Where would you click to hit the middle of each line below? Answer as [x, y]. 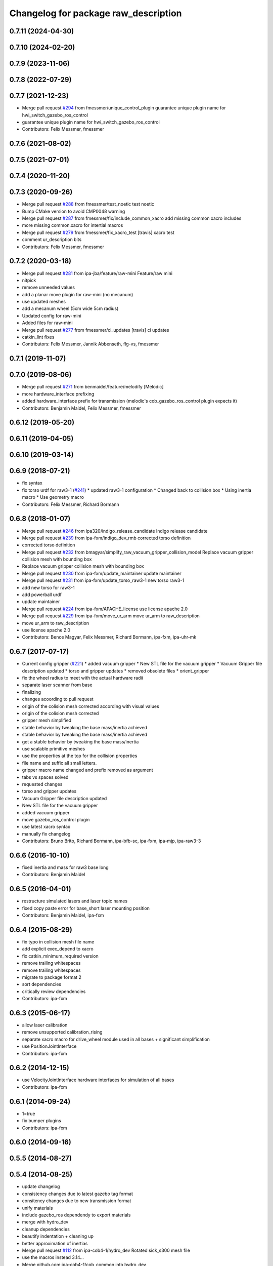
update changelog [41, 1186]
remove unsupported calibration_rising [62, 1032]
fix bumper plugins [42, 1121]
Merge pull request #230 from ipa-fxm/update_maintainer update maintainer [102, 573]
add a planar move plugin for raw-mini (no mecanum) [78, 294]
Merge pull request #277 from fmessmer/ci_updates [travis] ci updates [96, 330]
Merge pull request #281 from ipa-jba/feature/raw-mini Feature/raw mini [97, 273]
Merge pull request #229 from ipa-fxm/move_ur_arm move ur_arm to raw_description [111, 616]
